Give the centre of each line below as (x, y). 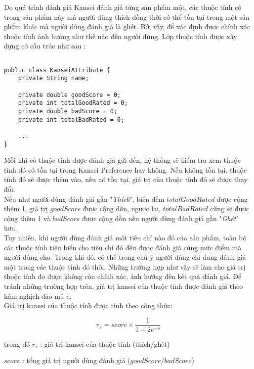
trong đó (17, 344)
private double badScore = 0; (68, 111)
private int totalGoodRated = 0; (73, 103)
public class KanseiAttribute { (57, 70)
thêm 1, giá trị (26, 208)
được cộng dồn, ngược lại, (122, 208)
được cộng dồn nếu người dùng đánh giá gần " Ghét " (160, 218)
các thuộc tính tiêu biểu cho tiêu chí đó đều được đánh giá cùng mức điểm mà (123, 247)
